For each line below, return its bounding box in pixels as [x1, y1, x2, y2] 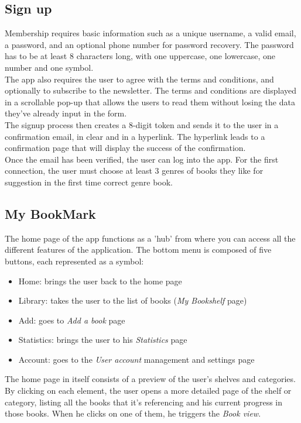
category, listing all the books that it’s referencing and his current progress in [5, 396, 283, 408]
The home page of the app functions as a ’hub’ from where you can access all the [5, 232, 296, 244]
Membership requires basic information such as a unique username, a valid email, [5, 27, 296, 39]
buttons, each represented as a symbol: [5, 255, 144, 267]
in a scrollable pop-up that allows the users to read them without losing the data [5, 95, 295, 108]
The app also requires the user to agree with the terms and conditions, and [5, 73, 274, 85]
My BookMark [5, 204, 96, 222]
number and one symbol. [5, 61, 94, 73]
